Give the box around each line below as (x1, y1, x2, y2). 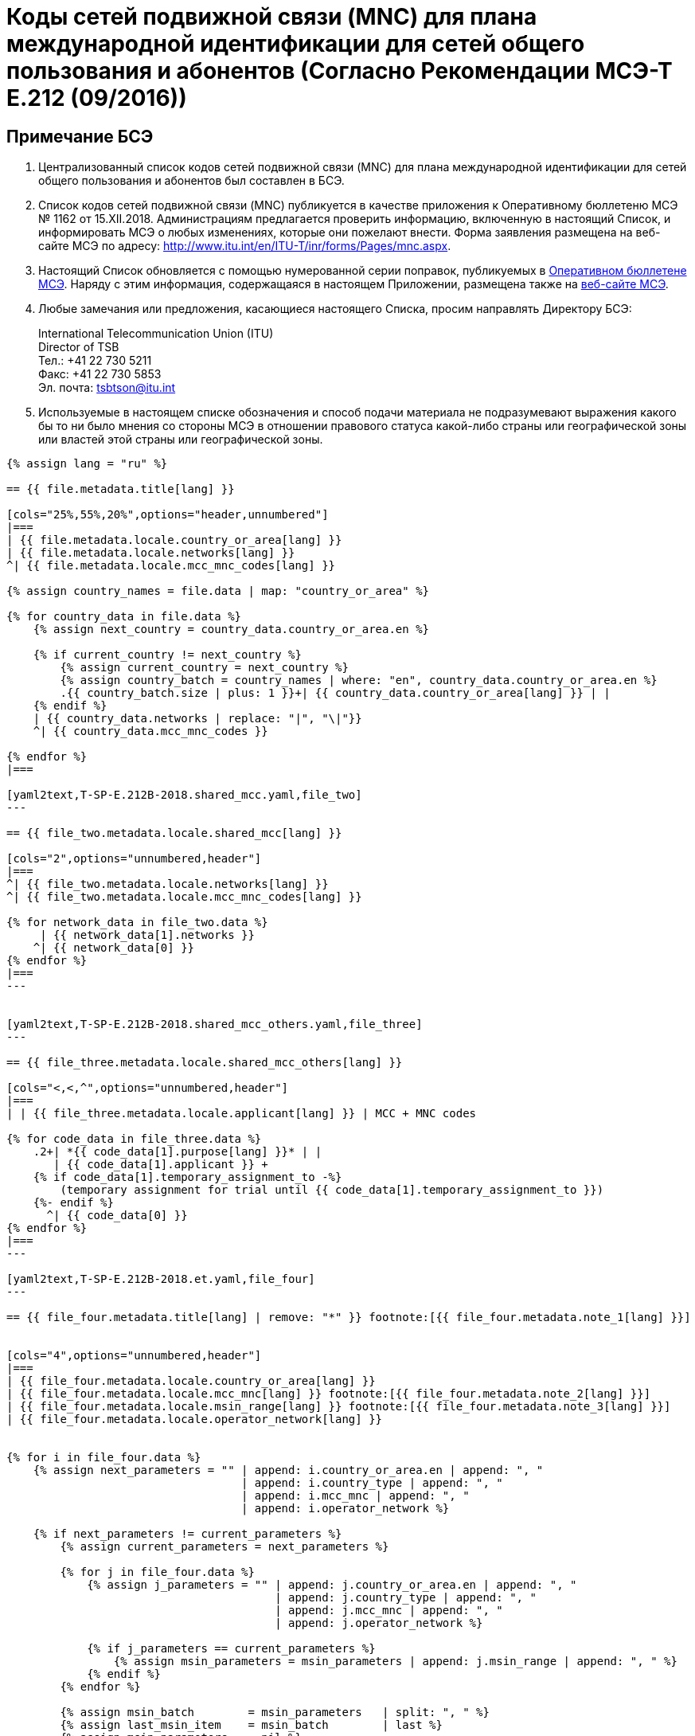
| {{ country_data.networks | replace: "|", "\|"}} (33, 712, 362, 725)
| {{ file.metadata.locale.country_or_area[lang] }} (6, 534, 342, 547)
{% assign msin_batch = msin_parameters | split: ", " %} (60, 1706, 490, 1719)
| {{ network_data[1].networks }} (40, 929, 255, 942)
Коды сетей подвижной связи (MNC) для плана (6, 3, 537, 30)
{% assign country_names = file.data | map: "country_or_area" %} (6, 585, 430, 598)
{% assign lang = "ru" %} (6, 457, 168, 471)
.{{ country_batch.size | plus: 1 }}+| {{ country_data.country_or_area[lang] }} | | (60, 686, 611, 700)
